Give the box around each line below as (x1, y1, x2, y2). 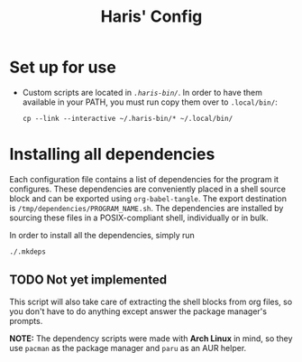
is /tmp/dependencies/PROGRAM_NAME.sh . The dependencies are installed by (9, 202, 284, 213)
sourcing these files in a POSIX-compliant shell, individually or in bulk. (9, 212, 269, 223)
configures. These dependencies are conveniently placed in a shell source (9, 183, 287, 194)
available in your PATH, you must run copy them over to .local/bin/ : (22, 97, 278, 107)
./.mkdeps (9, 246, 47, 256)
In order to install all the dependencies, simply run (9, 229, 196, 240)
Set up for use (9, 57, 117, 78)
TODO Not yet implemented (9, 273, 168, 288)
